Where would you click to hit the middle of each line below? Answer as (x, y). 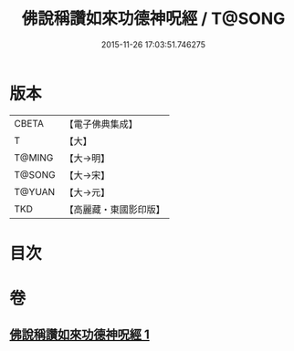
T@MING (34, 158)
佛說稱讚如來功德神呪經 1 (80, 335)
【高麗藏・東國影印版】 (115, 209)
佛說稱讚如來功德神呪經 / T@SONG (153, 19)
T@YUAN (35, 191)
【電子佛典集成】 (101, 124)
